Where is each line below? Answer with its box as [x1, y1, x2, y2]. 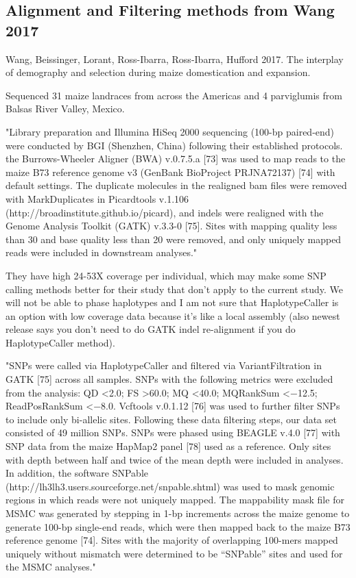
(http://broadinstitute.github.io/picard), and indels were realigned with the [5, 205, 324, 219]
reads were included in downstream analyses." [5, 245, 198, 260]
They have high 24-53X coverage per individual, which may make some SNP [5, 268, 327, 282]
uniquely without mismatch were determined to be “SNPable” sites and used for [5, 546, 343, 560]
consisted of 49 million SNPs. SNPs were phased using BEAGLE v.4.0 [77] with [5, 425, 340, 440]
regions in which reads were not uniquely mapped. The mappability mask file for [5, 492, 344, 507]
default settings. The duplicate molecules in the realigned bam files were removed [5, 178, 347, 192]
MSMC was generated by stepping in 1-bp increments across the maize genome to [5, 506, 350, 520]
